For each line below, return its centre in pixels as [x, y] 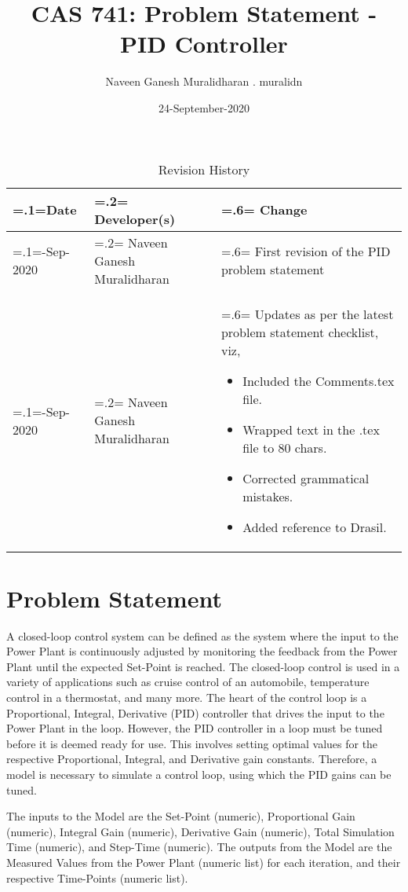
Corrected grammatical [306, 478]
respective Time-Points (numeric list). [97, 877]
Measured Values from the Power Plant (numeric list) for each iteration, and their [204, 862]
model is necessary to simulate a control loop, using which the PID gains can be [199, 774]
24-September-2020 [204, 107]
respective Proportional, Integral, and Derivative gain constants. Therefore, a [192, 759]
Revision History [204, 169]
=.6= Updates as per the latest [307, 314]
